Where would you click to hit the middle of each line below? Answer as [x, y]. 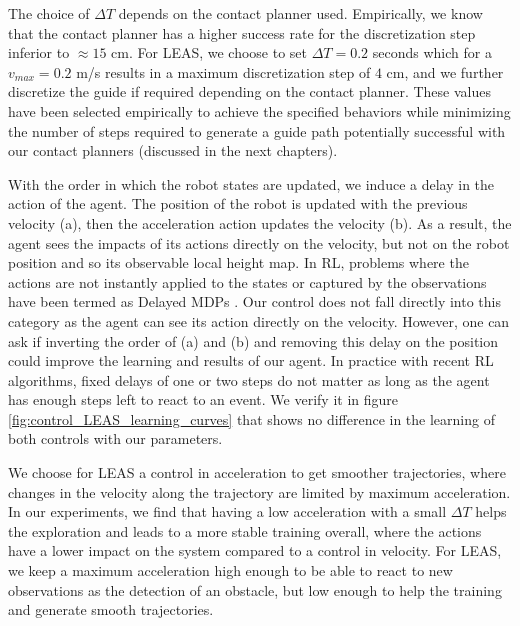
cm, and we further [445, 71]
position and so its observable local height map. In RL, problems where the [238, 262]
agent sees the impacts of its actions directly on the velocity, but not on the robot [259, 242]
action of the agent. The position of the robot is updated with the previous [238, 203]
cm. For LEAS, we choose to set [209, 52]
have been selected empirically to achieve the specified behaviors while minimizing [259, 110]
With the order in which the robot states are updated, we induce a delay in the [251, 183]
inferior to [39, 52]
